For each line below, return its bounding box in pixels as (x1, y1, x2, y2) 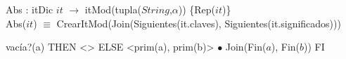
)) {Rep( (178, 2, 216, 16)
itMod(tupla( (84, 2, 141, 16)
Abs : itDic (6, 2, 53, 16)
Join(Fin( (225, 39, 267, 54)
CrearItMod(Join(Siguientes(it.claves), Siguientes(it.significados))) (56, 15, 341, 30)
